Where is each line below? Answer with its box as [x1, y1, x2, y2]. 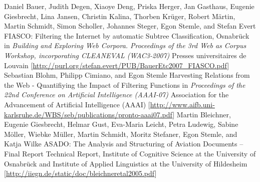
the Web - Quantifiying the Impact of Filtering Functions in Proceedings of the [4, 79, 245, 90]
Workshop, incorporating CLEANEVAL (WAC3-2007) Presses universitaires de [4, 50, 246, 60]
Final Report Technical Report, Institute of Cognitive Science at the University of [4, 148, 256, 158]
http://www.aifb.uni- [150, 99, 215, 109]
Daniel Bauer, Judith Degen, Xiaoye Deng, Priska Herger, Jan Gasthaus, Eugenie [4, 1, 254, 11]
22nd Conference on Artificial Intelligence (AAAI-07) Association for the [4, 89, 229, 100]
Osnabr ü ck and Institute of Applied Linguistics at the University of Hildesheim [4, 158, 247, 168]
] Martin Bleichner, [172, 109, 231, 119]
